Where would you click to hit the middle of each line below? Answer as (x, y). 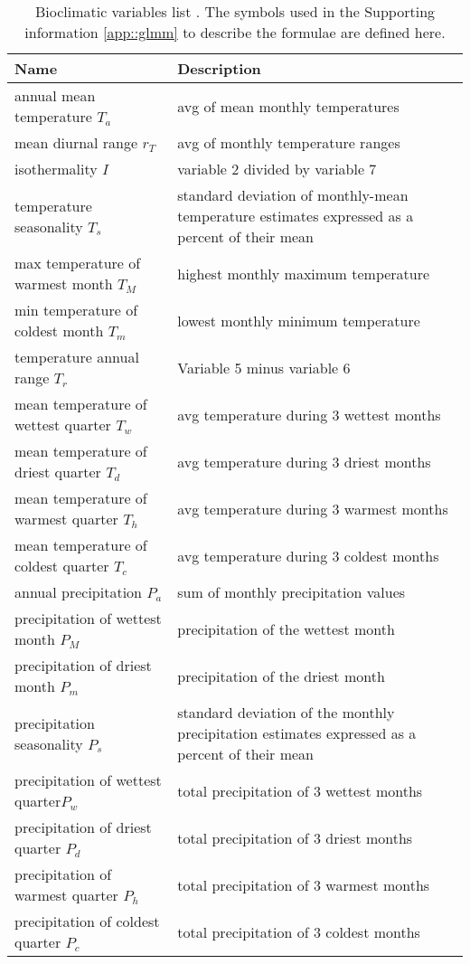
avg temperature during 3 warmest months (313, 508)
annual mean (55, 95)
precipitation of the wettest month (286, 628)
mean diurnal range (76, 142)
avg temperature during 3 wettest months (309, 414)
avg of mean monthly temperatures (288, 106)
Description (219, 68)
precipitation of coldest (87, 921)
